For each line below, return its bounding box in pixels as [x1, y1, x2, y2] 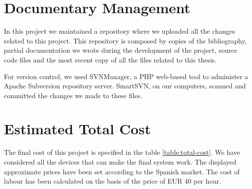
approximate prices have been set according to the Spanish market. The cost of [4, 166, 240, 176]
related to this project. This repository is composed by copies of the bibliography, [4, 35, 247, 45]
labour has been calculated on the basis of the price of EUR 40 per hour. [4, 176, 221, 186]
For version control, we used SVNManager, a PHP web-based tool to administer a [4, 71, 248, 81]
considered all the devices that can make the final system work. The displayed [4, 157, 236, 167]
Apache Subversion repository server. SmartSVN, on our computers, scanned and [4, 81, 246, 91]
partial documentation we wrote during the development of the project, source [4, 45, 237, 55]
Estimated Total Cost [4, 119, 151, 139]
